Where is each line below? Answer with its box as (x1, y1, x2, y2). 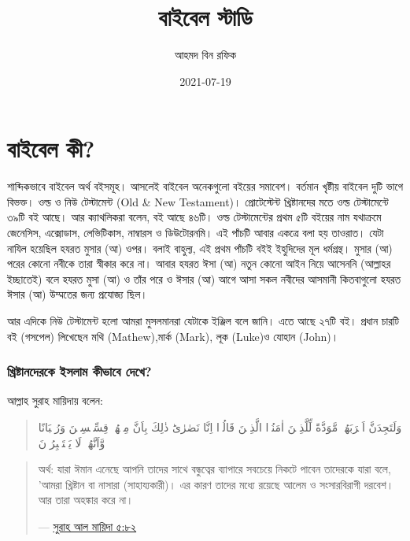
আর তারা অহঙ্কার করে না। (38, 491, 134, 508)
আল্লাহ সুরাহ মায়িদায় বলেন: (7, 392, 103, 409)
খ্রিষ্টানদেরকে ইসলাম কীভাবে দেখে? (7, 361, 152, 381)
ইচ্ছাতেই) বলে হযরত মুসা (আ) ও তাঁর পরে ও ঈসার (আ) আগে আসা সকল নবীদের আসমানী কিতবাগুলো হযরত (7, 270, 401, 287)
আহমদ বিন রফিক (174, 46, 237, 63)
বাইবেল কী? (7, 132, 95, 165)
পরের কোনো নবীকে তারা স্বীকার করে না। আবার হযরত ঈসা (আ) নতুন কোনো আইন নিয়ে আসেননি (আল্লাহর (7, 255, 391, 272)
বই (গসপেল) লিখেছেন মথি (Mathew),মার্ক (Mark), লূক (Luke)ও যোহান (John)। (7, 328, 339, 344)
